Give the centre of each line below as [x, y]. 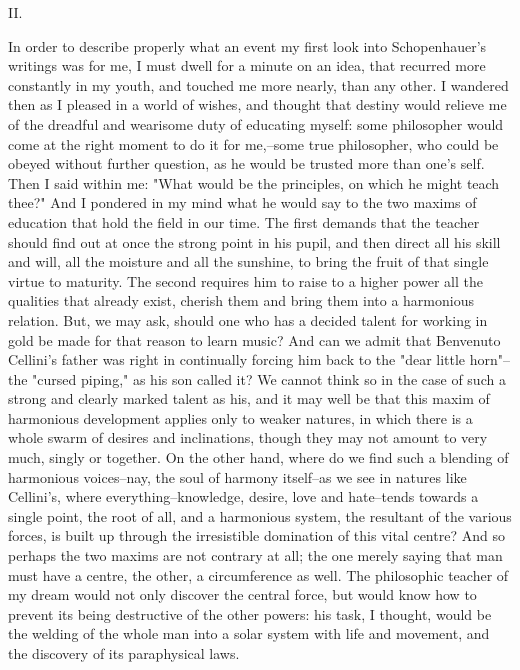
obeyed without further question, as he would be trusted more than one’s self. [246, 163]
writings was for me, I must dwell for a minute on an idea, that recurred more [247, 65]
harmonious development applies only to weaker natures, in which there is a [240, 417]
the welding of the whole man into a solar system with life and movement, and [249, 633]
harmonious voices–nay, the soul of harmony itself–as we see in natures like [237, 476]
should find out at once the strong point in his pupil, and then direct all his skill [254, 241]
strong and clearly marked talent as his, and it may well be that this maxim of [249, 398]
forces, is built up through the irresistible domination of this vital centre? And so [256, 535]
